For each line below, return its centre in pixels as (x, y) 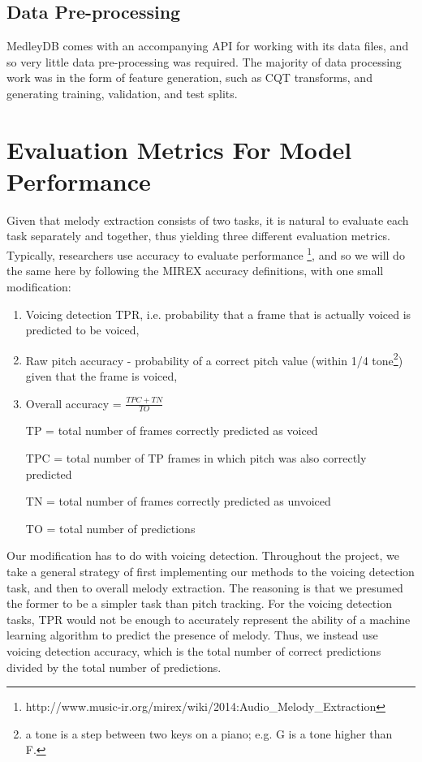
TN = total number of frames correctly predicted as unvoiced (178, 501)
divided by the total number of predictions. (114, 667)
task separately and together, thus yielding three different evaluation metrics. (199, 236)
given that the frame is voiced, (101, 375)
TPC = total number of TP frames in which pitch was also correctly (196, 457)
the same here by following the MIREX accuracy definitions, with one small (195, 271)
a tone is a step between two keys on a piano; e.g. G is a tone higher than (209, 733)
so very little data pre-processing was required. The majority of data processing (204, 61)
